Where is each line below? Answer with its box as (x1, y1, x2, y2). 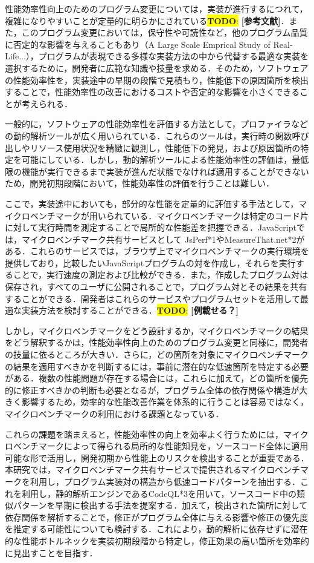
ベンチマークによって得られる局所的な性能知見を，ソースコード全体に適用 (13, 440, 309, 452)
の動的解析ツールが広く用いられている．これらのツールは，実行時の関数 (5, 129, 292, 142)
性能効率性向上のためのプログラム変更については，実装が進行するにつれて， (5, 2, 308, 15)
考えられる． (21, 97, 72, 110)
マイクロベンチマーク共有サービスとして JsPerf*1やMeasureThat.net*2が (21, 232, 305, 245)
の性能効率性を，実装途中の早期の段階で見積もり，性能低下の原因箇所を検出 (5, 73, 309, 86)
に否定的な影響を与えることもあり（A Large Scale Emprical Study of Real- (5, 38, 293, 50)
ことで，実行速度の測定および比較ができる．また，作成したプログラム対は (13, 268, 309, 281)
